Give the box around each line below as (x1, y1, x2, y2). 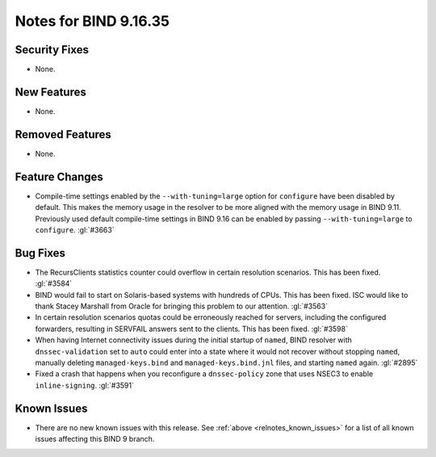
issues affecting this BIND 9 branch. (35, 434, 155, 444)
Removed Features (15, 128, 112, 141)
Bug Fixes (15, 246, 66, 260)
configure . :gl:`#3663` (35, 224, 115, 234)
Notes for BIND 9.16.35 (15, 12, 170, 30)
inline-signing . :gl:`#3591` (35, 380, 135, 390)
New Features (15, 85, 86, 99)
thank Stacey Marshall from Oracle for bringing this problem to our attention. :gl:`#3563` (35, 301, 329, 311)
